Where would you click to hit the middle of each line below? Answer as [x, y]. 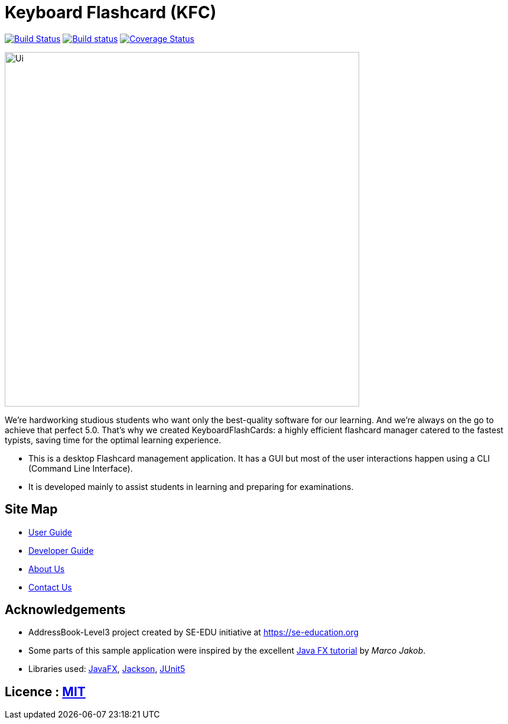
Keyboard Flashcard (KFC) [111, 12]
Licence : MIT [45, 691]
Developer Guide [61, 550]
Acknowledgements [65, 610]
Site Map [31, 509]
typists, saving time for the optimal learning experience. [113, 440]
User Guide [51, 532]
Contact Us [50, 587]
